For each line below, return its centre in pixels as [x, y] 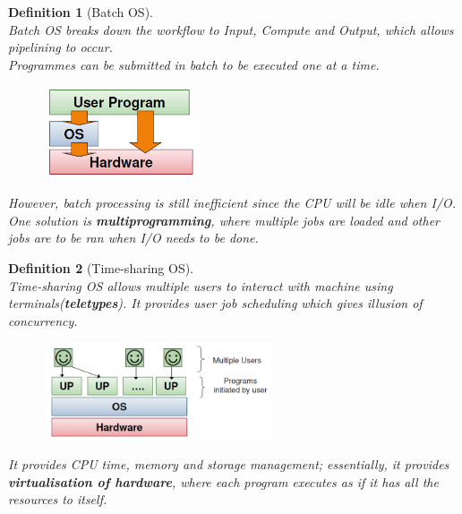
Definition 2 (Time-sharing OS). [101, 267]
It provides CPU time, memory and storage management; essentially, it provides [229, 464]
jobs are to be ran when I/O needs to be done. [133, 238]
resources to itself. [58, 499]
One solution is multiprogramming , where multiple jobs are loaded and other [224, 220]
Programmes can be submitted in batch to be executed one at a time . [194, 64]
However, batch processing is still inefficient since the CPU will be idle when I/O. [232, 203]
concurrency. [43, 320]
